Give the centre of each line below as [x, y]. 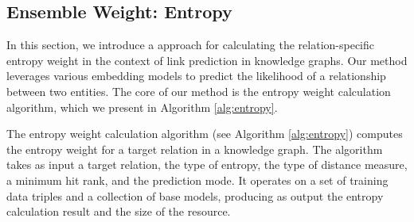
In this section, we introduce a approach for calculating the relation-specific [190, 45]
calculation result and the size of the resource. [119, 211]
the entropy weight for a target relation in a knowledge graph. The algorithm [195, 149]
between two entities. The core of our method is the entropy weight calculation [199, 91]
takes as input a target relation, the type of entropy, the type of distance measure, [207, 165]
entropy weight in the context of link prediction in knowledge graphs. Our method [207, 60]
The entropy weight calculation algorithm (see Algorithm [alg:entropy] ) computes [205, 134]
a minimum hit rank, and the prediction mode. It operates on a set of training [197, 180]
